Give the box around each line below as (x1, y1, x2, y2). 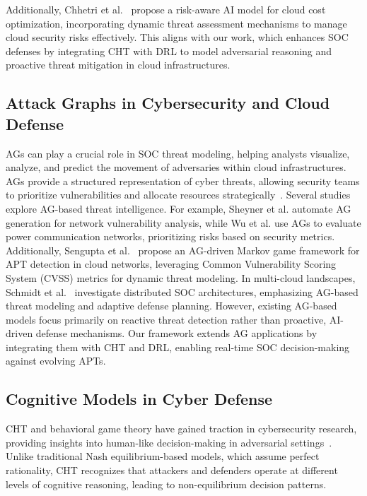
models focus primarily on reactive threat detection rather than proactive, (6, 312, 327, 326)
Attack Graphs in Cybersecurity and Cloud (6, 92, 330, 114)
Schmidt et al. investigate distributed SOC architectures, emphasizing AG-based (6, 284, 359, 299)
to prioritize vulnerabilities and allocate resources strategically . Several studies (6, 187, 351, 202)
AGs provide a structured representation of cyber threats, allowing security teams (6, 173, 360, 188)
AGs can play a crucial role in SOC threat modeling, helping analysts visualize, (6, 146, 350, 160)
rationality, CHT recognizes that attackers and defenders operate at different (6, 463, 338, 478)
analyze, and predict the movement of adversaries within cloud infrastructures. (6, 160, 346, 175)
